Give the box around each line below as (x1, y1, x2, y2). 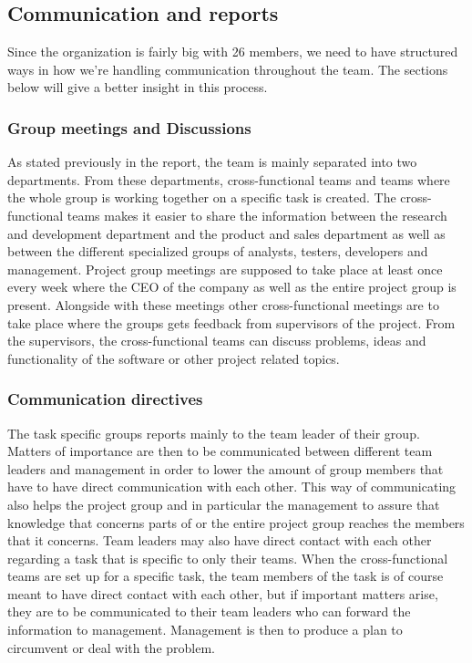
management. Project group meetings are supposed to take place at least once (7, 259, 443, 278)
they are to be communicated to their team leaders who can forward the (7, 602, 411, 621)
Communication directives (7, 388, 203, 410)
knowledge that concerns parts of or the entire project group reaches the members (7, 513, 465, 532)
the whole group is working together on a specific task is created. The (7, 188, 396, 207)
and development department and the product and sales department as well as (7, 223, 446, 243)
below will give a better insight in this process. (7, 78, 268, 97)
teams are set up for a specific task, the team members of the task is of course (7, 566, 444, 585)
